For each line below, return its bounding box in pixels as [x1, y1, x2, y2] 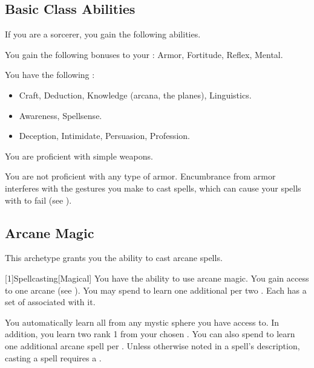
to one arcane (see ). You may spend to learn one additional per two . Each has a [5, 283, 307, 296]
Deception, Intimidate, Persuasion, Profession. [19, 129, 190, 142]
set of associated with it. [5, 295, 96, 308]
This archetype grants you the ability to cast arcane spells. [5, 251, 223, 264]
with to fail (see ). [5, 193, 72, 206]
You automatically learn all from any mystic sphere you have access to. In [5, 315, 280, 328]
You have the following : [5, 68, 95, 81]
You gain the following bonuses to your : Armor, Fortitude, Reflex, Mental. [5, 48, 283, 60]
